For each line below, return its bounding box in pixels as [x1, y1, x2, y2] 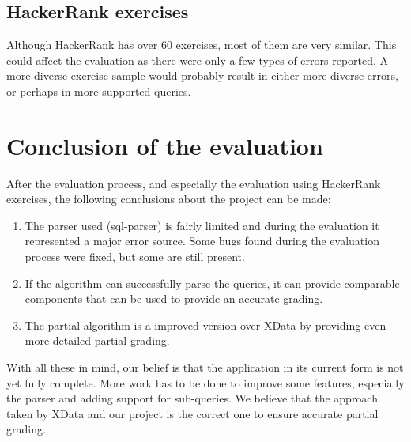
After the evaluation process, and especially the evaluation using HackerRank [6, 175, 381, 191]
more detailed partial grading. [25, 332, 170, 349]
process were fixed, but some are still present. [25, 248, 245, 265]
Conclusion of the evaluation [6, 129, 323, 161]
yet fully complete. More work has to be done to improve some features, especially [6, 374, 405, 391]
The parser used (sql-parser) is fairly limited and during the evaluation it [25, 217, 379, 233]
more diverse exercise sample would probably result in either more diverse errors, [6, 67, 398, 84]
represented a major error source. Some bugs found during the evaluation [25, 232, 379, 249]
